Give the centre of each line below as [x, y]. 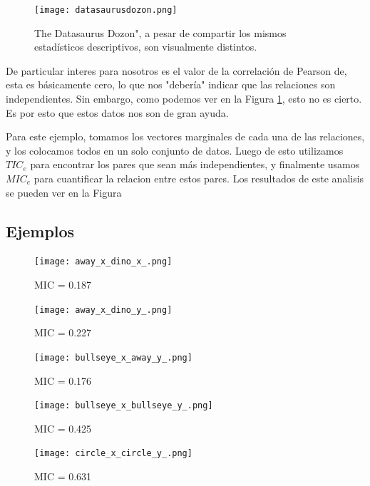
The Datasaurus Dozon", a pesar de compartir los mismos [160, 32]
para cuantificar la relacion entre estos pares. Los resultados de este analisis [199, 178]
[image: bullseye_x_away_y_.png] [113, 357]
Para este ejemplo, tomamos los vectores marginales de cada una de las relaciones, [185, 136]
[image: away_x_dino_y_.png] [103, 310]
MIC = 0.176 [63, 380]
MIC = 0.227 [63, 332]
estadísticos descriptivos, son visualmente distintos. [146, 47]
